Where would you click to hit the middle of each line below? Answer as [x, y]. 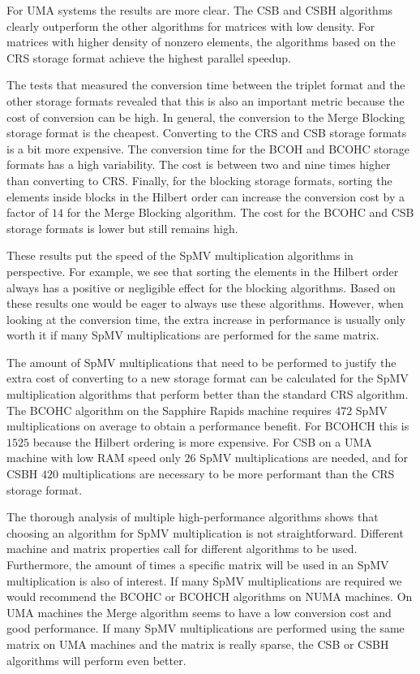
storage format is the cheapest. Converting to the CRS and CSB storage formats [207, 133]
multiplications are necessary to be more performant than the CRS [228, 474]
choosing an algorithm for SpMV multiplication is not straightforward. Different [205, 532]
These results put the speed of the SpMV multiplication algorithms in [180, 255]
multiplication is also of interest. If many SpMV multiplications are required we [204, 580]
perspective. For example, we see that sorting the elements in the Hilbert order [203, 271]
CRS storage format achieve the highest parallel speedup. [149, 57]
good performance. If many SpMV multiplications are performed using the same [206, 628]
